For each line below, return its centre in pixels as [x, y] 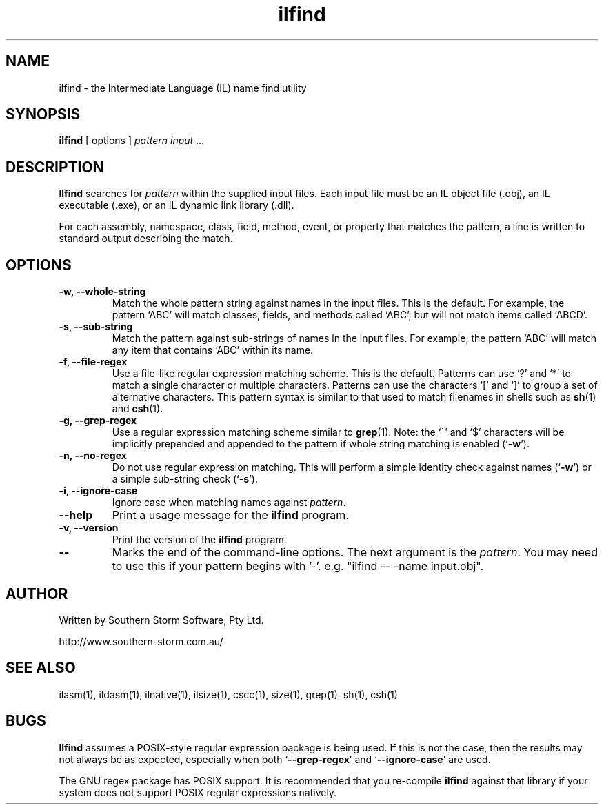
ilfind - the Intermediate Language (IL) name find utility [183, 88]
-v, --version [89, 528]
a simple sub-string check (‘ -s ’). [185, 479]
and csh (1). [138, 409]
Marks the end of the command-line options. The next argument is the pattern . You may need [355, 553]
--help [76, 515]
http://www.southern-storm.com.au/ [141, 641]
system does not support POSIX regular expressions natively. [198, 792]
